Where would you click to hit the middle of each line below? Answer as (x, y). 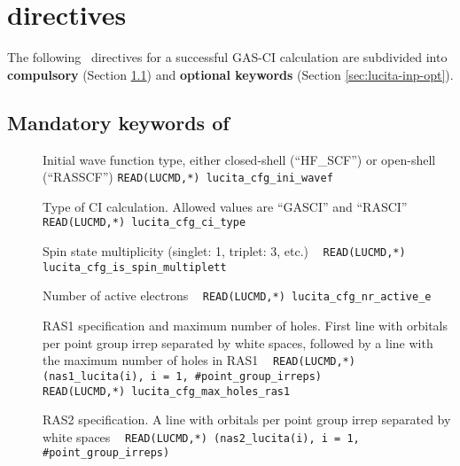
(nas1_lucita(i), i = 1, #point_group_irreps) (182, 376)
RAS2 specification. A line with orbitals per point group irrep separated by (247, 419)
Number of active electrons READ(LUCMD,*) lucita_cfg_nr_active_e (237, 295)
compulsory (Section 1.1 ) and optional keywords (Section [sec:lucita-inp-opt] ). (230, 74)
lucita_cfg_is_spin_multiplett (135, 267)
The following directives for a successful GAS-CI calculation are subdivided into (227, 57)
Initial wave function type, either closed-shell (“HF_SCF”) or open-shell (239, 159)
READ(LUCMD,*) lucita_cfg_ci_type (144, 223)
